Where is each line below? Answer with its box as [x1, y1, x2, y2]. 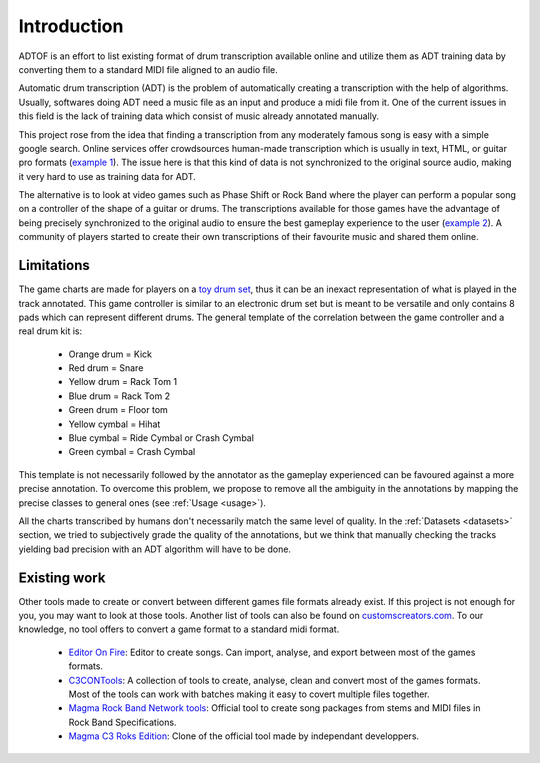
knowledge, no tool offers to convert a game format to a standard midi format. [18, 623, 340, 635]
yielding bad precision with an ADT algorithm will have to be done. [18, 543, 292, 555]
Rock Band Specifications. [68, 716, 177, 728]
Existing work [18, 569, 106, 586]
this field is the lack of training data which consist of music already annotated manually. [18, 110, 380, 122]
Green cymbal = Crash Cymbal [68, 446, 196, 458]
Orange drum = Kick [68, 348, 153, 360]
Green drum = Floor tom [68, 404, 169, 416]
